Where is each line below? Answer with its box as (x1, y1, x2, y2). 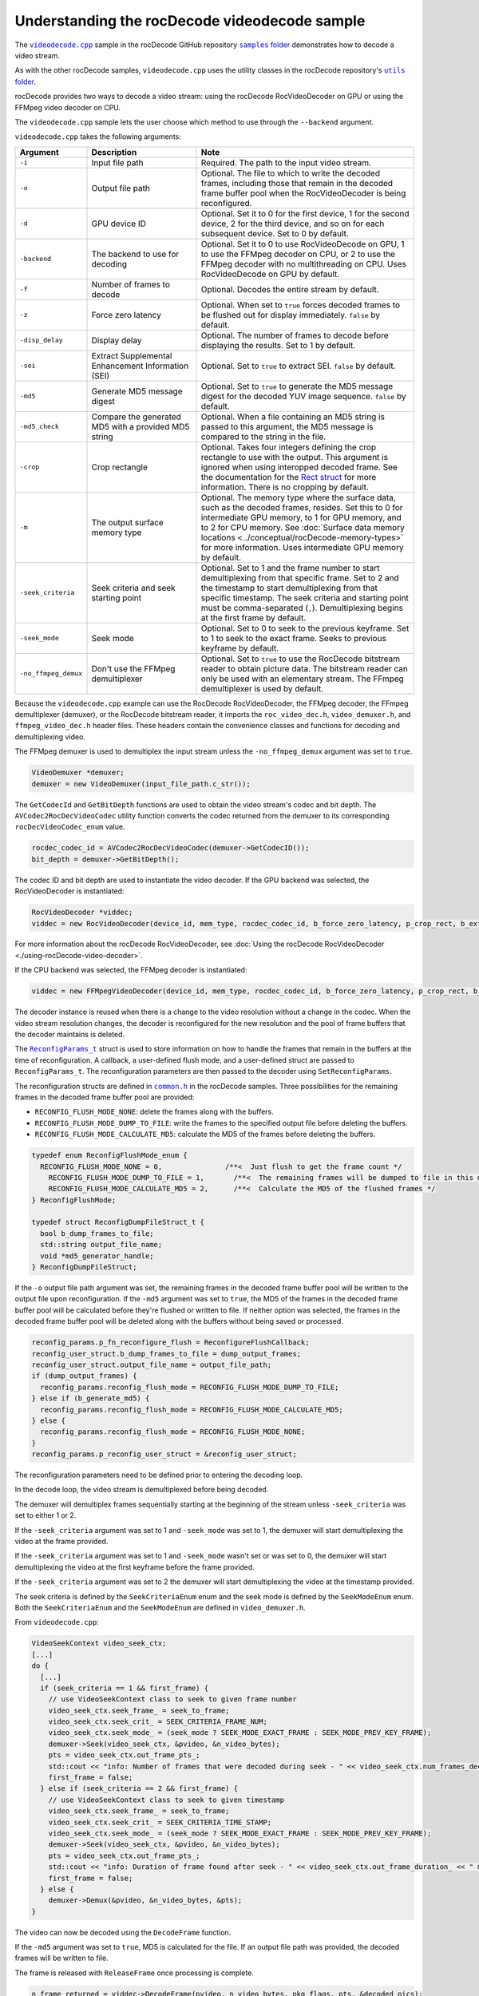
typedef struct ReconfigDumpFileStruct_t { (31, 1218, 205, 1227)
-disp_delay (19, 336, 63, 345)
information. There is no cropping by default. (200, 481, 369, 493)
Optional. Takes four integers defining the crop (200, 442, 377, 453)
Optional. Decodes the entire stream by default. (200, 283, 379, 295)
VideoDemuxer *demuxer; (31, 768, 125, 778)
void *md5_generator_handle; (40, 1251, 155, 1261)
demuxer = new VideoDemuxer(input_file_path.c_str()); (31, 779, 251, 788)
